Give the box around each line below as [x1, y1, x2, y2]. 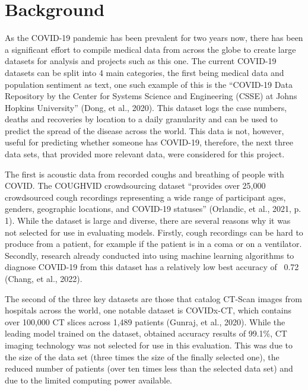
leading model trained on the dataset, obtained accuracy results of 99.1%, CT [5, 327, 287, 340]
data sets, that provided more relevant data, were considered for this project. [5, 148, 285, 160]
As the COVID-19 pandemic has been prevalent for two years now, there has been [5, 31, 303, 44]
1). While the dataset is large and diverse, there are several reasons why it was [5, 214, 291, 227]
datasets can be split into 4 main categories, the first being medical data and [5, 66, 284, 78]
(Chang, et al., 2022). [5, 272, 82, 284]
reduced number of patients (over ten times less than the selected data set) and [5, 362, 293, 375]
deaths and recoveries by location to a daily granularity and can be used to [5, 113, 278, 125]
